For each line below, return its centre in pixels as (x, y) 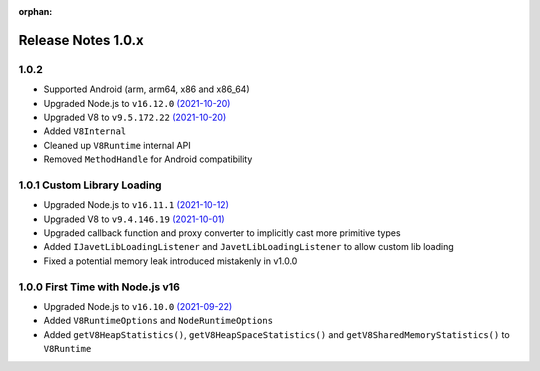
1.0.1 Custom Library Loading (90, 185)
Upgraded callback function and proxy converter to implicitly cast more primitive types (222, 233)
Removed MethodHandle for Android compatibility (148, 159)
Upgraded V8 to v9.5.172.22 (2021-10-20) (135, 117)
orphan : (35, 11)
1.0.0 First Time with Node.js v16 (99, 287)
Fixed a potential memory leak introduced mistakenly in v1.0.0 (170, 261)
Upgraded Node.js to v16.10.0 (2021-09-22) (138, 306)
